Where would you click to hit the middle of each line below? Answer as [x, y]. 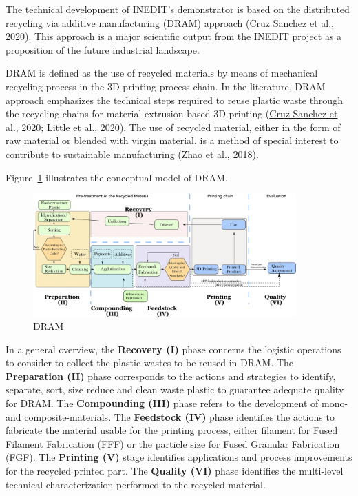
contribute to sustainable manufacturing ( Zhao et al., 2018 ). [132, 153]
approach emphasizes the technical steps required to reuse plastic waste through [174, 100]
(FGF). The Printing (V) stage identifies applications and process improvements [179, 457]
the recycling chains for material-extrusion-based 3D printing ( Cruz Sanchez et [172, 113]
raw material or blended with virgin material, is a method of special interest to [172, 140]
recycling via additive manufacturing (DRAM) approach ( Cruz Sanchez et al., [170, 22]
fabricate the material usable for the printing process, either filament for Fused [172, 430]
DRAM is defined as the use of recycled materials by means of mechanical [162, 73]
